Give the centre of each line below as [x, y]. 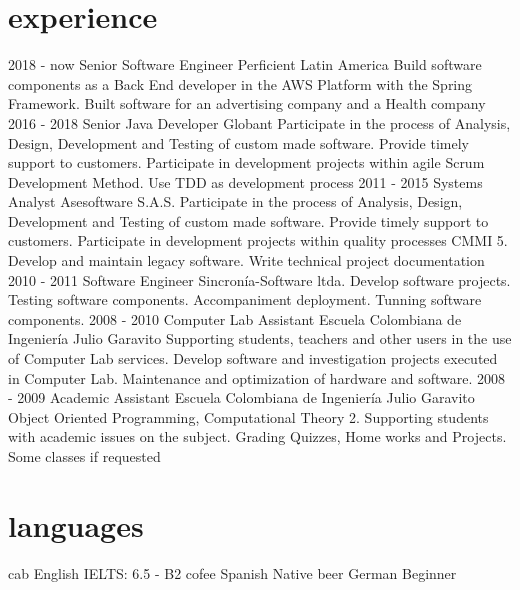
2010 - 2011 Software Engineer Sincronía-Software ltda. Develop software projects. [259, 279]
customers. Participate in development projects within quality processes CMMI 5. [258, 240]
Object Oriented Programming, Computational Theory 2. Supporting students [248, 416]
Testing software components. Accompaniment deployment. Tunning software [245, 299]
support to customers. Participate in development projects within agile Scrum [246, 162]
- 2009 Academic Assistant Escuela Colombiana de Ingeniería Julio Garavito [241, 397]
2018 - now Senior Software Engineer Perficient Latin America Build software [245, 64]
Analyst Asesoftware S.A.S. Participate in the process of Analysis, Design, [235, 201]
